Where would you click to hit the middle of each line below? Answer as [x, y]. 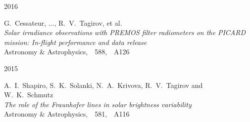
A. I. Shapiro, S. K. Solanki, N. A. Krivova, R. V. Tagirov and [103, 85]
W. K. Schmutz [29, 95]
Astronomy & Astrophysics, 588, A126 [67, 52]
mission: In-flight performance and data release [75, 42]
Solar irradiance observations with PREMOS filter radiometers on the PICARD [125, 32]
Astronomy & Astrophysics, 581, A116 [67, 114]
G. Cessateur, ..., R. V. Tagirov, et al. [63, 22]
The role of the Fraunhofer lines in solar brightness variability [98, 104]
